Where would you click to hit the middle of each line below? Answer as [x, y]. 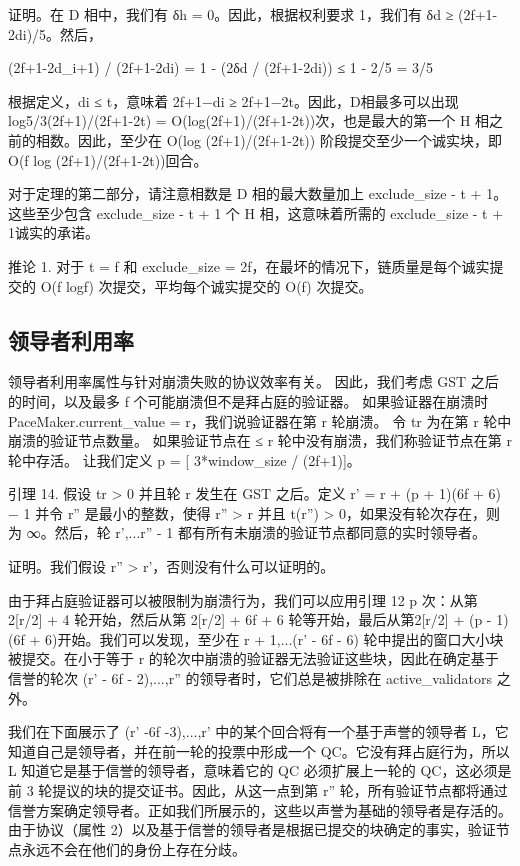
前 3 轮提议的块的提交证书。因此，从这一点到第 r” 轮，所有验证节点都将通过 [258, 790]
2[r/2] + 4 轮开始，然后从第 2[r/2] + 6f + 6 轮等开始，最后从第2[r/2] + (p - [250, 619]
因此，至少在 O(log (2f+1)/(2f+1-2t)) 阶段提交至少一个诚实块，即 [289, 139]
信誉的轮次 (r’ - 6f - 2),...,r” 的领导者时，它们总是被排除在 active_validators [250, 678]
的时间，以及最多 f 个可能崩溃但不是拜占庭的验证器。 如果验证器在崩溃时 [248, 400]
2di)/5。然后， [55, 33]
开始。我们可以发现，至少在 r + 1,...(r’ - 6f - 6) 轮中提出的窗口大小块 [280, 638]
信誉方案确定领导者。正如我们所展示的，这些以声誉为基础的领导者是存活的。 [260, 809]
